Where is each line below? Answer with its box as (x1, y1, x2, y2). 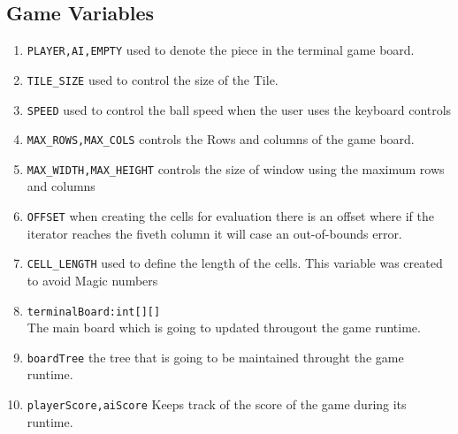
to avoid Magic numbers (27, 270, 158, 289)
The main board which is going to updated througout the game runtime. (27, 318, 421, 337)
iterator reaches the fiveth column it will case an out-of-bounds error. (27, 224, 402, 242)
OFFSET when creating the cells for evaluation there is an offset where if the (27, 207, 434, 225)
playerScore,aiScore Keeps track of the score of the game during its (27, 395, 407, 414)
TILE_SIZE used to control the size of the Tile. (27, 70, 279, 88)
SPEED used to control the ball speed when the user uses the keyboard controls (27, 100, 452, 118)
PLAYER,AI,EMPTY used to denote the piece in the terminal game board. (27, 41, 415, 59)
